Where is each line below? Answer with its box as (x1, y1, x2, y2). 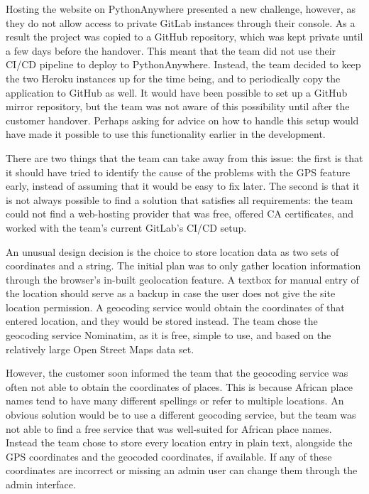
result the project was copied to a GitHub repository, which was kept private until (6, 29, 363, 44)
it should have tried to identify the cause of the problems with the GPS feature (6, 164, 351, 179)
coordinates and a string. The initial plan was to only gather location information (6, 258, 361, 273)
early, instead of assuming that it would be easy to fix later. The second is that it (6, 178, 360, 193)
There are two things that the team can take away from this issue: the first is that (6, 150, 363, 165)
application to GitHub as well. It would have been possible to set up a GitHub (6, 85, 348, 100)
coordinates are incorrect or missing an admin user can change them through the (6, 463, 358, 478)
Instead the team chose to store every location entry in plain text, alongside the (6, 435, 353, 450)
